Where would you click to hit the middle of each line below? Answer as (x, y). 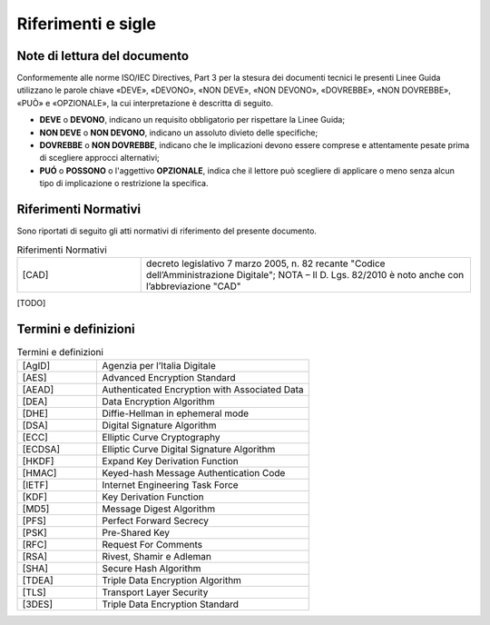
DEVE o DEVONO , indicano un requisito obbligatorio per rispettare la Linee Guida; (192, 120)
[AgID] (36, 366)
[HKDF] (38, 461)
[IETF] (35, 485)
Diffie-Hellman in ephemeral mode (176, 413)
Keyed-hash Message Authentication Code (194, 473)
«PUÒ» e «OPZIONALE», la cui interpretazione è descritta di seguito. (145, 103)
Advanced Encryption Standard (169, 378)
